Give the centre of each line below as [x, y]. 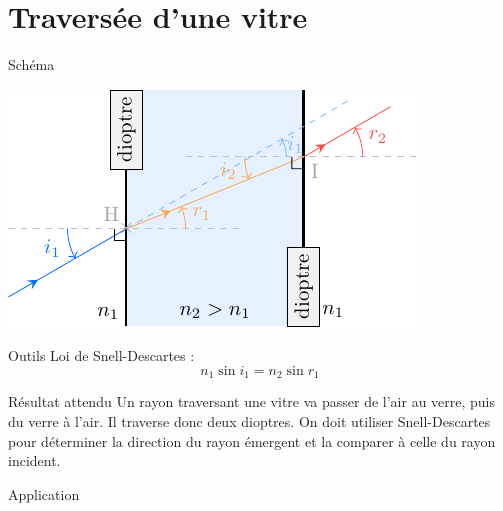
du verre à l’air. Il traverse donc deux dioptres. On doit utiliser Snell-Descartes [249, 420]
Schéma [31, 64]
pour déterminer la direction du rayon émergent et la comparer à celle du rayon [252, 440]
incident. [34, 460]
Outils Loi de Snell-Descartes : [101, 355]
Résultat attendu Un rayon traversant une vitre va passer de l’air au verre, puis [252, 401]
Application [44, 493]
